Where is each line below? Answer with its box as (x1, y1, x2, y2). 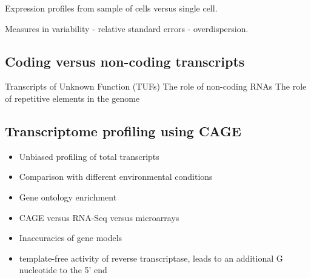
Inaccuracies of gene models (19, 231, 122, 244)
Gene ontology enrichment (19, 190, 117, 203)
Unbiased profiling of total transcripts (19, 150, 159, 162)
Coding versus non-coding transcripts (5, 51, 245, 70)
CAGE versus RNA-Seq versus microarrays (19, 211, 179, 223)
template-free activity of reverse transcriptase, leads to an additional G (19, 251, 283, 264)
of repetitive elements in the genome (5, 91, 140, 104)
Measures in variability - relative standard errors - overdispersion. (5, 22, 249, 35)
